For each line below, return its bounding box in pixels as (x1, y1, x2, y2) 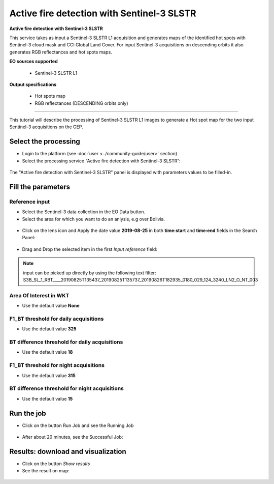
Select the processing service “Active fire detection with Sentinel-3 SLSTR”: (22, 158, 181, 164)
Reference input (9, 198, 50, 205)
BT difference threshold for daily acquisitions (9, 338, 123, 346)
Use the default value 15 (22, 395, 73, 402)
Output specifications (9, 81, 57, 88)
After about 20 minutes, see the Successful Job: (22, 434, 123, 440)
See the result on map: (22, 468, 70, 474)
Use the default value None (22, 303, 80, 309)
